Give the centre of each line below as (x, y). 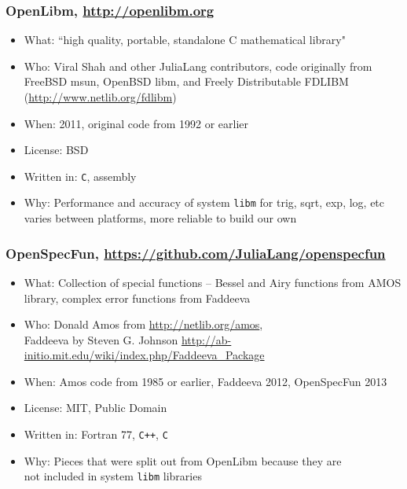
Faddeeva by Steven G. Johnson (101, 339)
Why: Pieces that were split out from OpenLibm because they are (183, 460)
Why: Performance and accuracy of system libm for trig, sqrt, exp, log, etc (204, 202)
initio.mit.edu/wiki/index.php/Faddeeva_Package (144, 355)
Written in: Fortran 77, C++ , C (96, 434)
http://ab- (206, 339)
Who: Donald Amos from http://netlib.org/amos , (143, 324)
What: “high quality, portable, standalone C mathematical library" (185, 40)
